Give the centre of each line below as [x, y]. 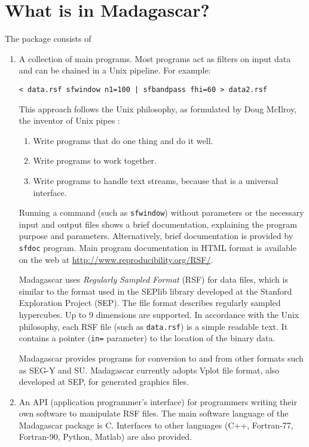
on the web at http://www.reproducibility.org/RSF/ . [116, 259]
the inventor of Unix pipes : [69, 120]
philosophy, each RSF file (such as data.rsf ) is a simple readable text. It [153, 326]
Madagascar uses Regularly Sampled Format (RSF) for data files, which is [153, 279]
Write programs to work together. [95, 160]
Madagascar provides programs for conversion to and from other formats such [161, 358]
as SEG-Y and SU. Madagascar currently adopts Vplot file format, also [149, 370]
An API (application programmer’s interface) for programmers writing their [158, 401]
